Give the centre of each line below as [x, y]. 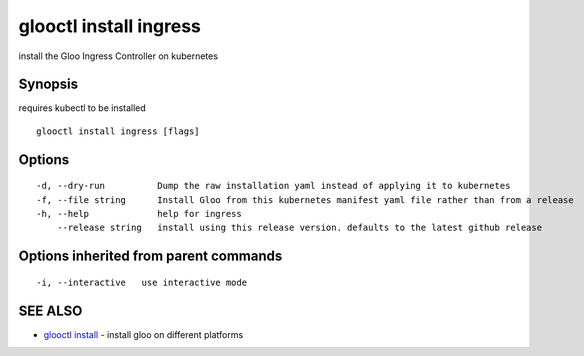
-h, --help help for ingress [139, 214]
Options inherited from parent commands [150, 256]
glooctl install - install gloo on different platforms [143, 334]
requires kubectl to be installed [82, 108]
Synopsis [48, 84]
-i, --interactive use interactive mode [142, 282]
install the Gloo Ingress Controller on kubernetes [118, 56]
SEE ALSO [50, 310]
